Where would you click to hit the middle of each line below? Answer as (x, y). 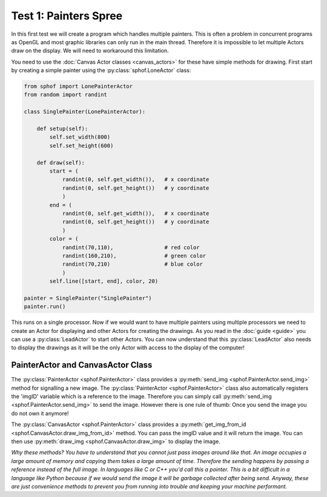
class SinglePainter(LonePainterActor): (84, 112)
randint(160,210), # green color (134, 255)
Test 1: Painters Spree (67, 16)
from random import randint (65, 95)
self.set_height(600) (81, 146)
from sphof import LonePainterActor (78, 87)
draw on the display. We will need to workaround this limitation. (90, 51)
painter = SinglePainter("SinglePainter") (88, 298)
